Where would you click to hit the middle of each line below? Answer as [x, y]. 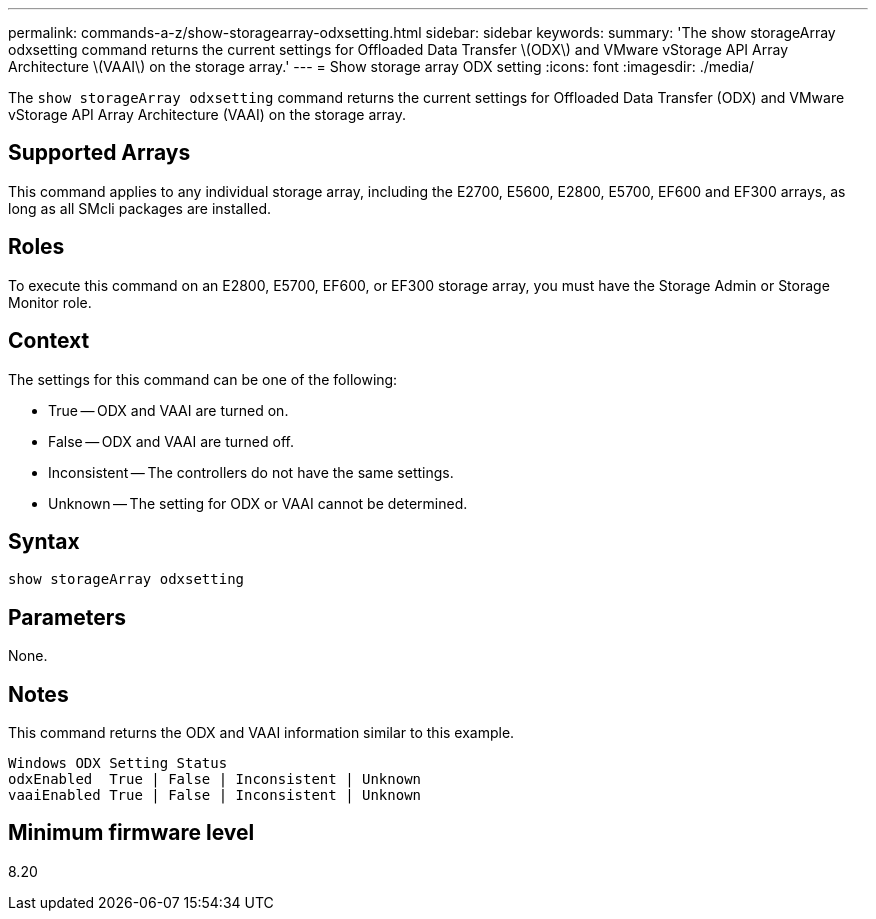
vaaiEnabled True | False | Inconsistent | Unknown [215, 795]
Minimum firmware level [131, 833]
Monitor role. [50, 302]
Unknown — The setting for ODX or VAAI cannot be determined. [258, 503]
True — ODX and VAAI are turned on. [168, 410]
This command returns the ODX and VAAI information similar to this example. [261, 733]
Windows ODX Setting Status [118, 763]
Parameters [67, 617]
